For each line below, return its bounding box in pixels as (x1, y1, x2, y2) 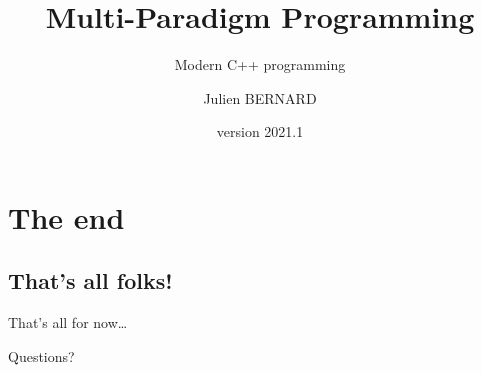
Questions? (8, 345, 75, 366)
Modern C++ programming (174, 54, 346, 75)
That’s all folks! (8, 265, 173, 296)
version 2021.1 (216, 121, 304, 142)
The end (8, 196, 125, 237)
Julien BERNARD (203, 87, 317, 108)
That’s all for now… (8, 312, 128, 333)
